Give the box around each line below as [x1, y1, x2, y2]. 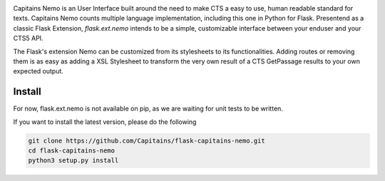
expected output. [13, 67, 64, 76]
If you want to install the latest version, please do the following [13, 118, 197, 126]
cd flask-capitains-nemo [28, 147, 115, 155]
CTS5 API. [13, 34, 43, 43]
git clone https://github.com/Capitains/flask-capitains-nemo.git [28, 136, 265, 145]
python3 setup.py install [28, 157, 119, 165]
